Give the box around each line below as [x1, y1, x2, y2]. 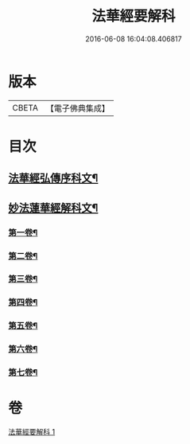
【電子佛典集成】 [45, 103, 110, 114]
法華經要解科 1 [8, 427, 56, 437]
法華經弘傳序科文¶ [8, 172, 99, 185]
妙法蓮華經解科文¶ [8, 201, 99, 215]
